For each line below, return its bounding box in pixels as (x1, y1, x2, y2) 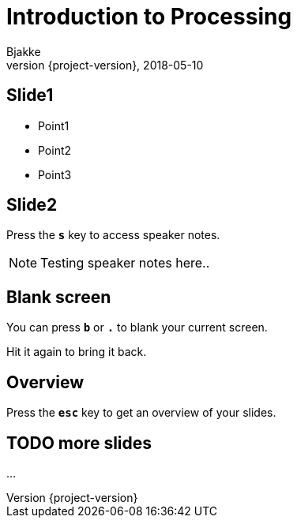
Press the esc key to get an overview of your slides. (6, 406, 276, 420)
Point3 (38, 167, 72, 182)
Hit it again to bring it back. (6, 345, 147, 359)
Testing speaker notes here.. (40, 255, 210, 271)
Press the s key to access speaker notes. (6, 228, 220, 242)
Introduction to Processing (6, 3, 292, 30)
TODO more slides (6, 432, 152, 453)
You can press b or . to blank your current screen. (6, 320, 268, 335)
